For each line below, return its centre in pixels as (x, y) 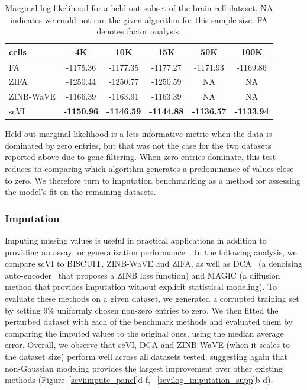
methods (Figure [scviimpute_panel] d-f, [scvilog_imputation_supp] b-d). (139, 380)
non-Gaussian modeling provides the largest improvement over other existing (144, 368)
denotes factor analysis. (139, 31)
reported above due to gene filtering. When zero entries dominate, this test (140, 157)
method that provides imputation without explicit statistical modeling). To (141, 287)
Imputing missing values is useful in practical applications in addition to (136, 240)
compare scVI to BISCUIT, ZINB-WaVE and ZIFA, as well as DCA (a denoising (153, 263)
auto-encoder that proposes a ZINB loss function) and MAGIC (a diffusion (143, 275)
